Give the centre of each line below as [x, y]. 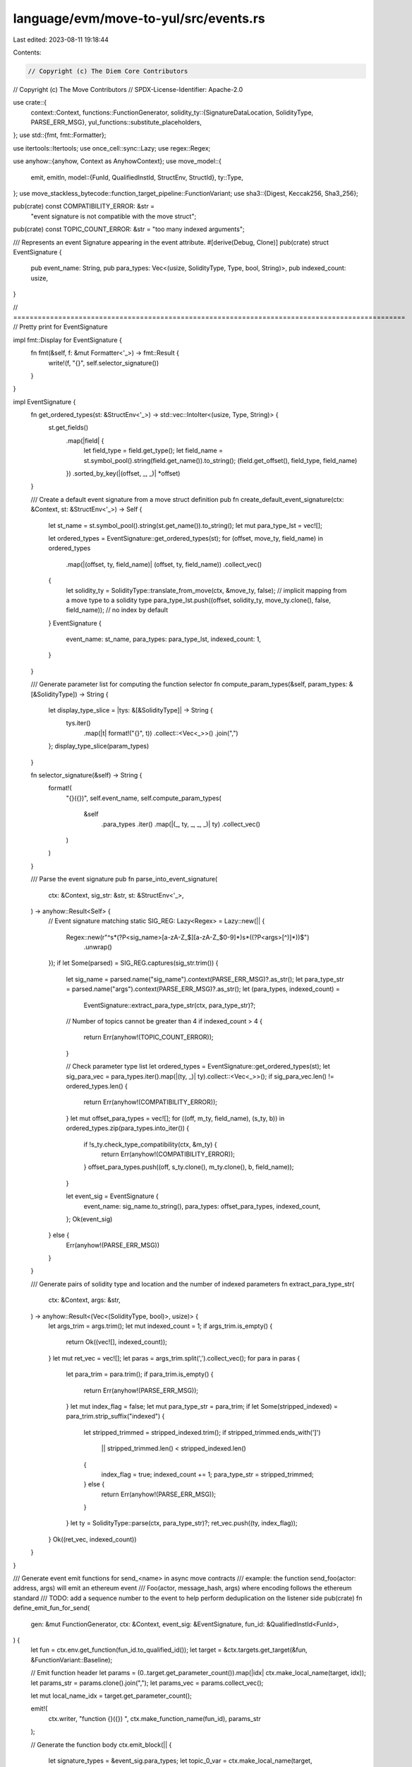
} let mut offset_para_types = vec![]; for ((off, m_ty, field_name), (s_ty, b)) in [175, 1118]
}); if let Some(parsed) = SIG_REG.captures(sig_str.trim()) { [133, 963]
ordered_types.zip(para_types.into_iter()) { [128, 1128]
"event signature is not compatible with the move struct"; [114, 216]
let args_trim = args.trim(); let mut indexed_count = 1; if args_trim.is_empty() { [160, 1326]
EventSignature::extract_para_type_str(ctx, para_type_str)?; [170, 1005]
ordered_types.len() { [97, 1086]
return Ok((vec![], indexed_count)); [116, 1342]
